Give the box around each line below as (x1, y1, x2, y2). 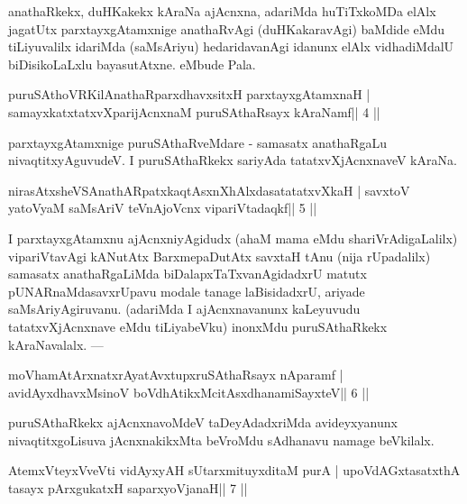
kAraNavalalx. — (8, 334, 104, 353)
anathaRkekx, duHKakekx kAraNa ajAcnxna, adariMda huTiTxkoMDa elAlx (8, 2, 436, 20)
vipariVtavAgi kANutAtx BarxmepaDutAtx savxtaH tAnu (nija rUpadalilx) (8, 246, 431, 265)
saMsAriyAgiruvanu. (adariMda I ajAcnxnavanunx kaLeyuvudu (8, 299, 361, 318)
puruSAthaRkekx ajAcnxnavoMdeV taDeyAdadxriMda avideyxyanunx (8, 413, 398, 432)
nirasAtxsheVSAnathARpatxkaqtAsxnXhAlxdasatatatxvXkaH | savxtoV (8, 180, 410, 199)
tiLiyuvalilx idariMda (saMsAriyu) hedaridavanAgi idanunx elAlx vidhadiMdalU (8, 37, 454, 56)
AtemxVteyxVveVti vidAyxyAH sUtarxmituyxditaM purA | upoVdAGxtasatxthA (8, 461, 461, 480)
